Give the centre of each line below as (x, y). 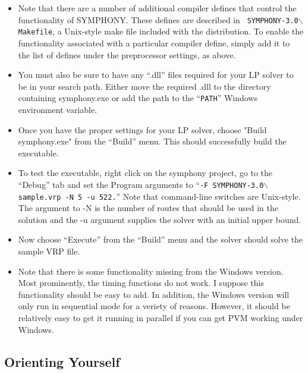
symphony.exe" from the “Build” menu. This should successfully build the (152, 141)
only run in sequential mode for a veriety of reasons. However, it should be (154, 306)
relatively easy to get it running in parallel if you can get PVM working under (161, 317)
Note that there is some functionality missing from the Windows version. (151, 271)
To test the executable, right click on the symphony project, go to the (145, 173)
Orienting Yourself (62, 361)
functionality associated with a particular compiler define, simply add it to (154, 43)
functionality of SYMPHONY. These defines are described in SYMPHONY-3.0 (158, 19)
